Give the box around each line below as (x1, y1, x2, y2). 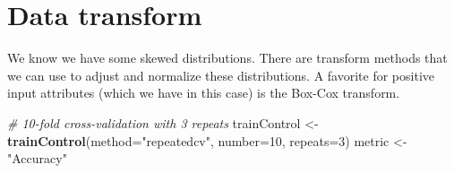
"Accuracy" (7, 149, 67, 168)
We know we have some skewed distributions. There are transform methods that (7, 48, 448, 67)
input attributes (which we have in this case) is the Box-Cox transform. (7, 83, 400, 102)
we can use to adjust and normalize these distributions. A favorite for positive (7, 65, 435, 84)
